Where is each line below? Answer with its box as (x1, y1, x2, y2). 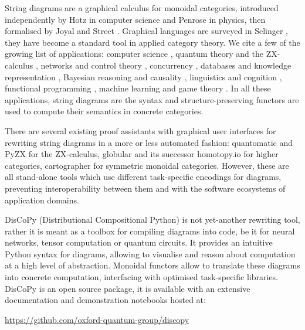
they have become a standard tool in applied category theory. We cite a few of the (5, 36, 300, 48)
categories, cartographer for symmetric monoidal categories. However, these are (5, 159, 289, 171)
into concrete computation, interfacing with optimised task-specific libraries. (5, 271, 278, 283)
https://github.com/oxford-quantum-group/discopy (5, 313, 189, 325)
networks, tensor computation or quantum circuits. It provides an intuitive (5, 236, 273, 249)
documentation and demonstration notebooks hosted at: (5, 294, 206, 306)
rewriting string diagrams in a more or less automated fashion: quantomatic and (5, 136, 293, 148)
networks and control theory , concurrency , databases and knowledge (40, 59, 292, 71)
